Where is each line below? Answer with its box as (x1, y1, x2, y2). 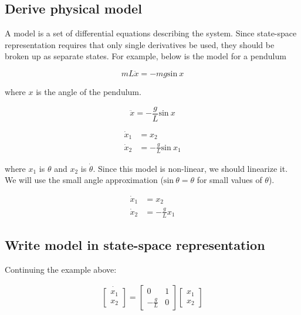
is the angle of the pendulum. (36, 85, 141, 97)
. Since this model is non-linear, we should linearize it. (93, 162, 288, 174)
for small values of (197, 174, 262, 186)
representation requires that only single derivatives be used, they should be (5, 38, 275, 50)
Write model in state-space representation (5, 235, 265, 253)
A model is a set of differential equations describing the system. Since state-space (5, 27, 297, 39)
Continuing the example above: (5, 263, 117, 275)
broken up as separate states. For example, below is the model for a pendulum (5, 50, 286, 62)
